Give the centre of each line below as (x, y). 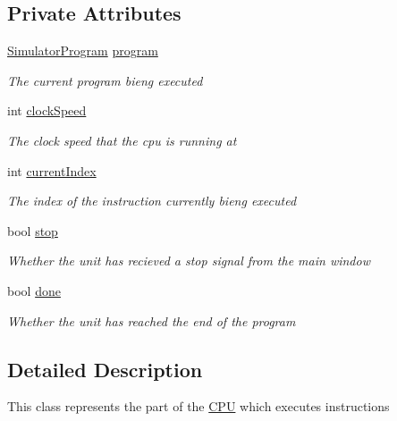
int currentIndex (52, 170)
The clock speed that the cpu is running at (122, 140)
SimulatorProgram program (83, 51)
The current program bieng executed (105, 80)
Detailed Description (105, 369)
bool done (34, 290)
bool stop (33, 230)
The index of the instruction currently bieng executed (152, 201)
